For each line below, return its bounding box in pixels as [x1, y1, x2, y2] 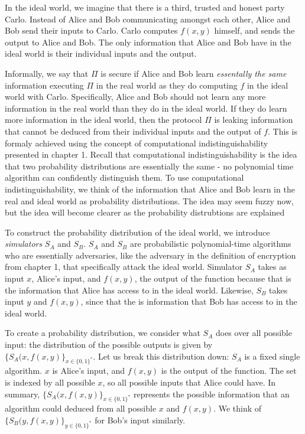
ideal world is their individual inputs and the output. [5, 47, 197, 60]
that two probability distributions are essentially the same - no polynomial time [5, 159, 294, 172]
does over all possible [215, 327, 292, 339]
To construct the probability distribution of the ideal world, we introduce [5, 226, 270, 238]
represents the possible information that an [134, 387, 290, 400]
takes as [258, 260, 287, 273]
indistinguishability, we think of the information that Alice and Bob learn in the [5, 182, 295, 195]
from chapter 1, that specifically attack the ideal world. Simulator [5, 260, 243, 273]
